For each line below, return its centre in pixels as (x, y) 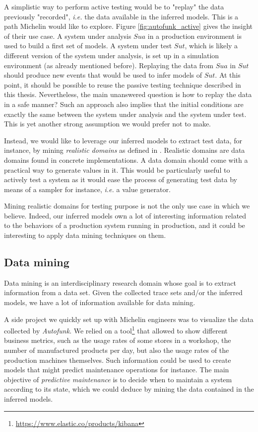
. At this (228, 75)
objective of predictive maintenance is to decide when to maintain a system (118, 379)
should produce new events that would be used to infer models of (103, 75)
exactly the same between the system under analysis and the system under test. (125, 114)
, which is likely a (211, 46)
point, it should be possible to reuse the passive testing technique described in (123, 84)
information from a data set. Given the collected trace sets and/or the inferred (123, 292)
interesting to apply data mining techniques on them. (85, 235)
